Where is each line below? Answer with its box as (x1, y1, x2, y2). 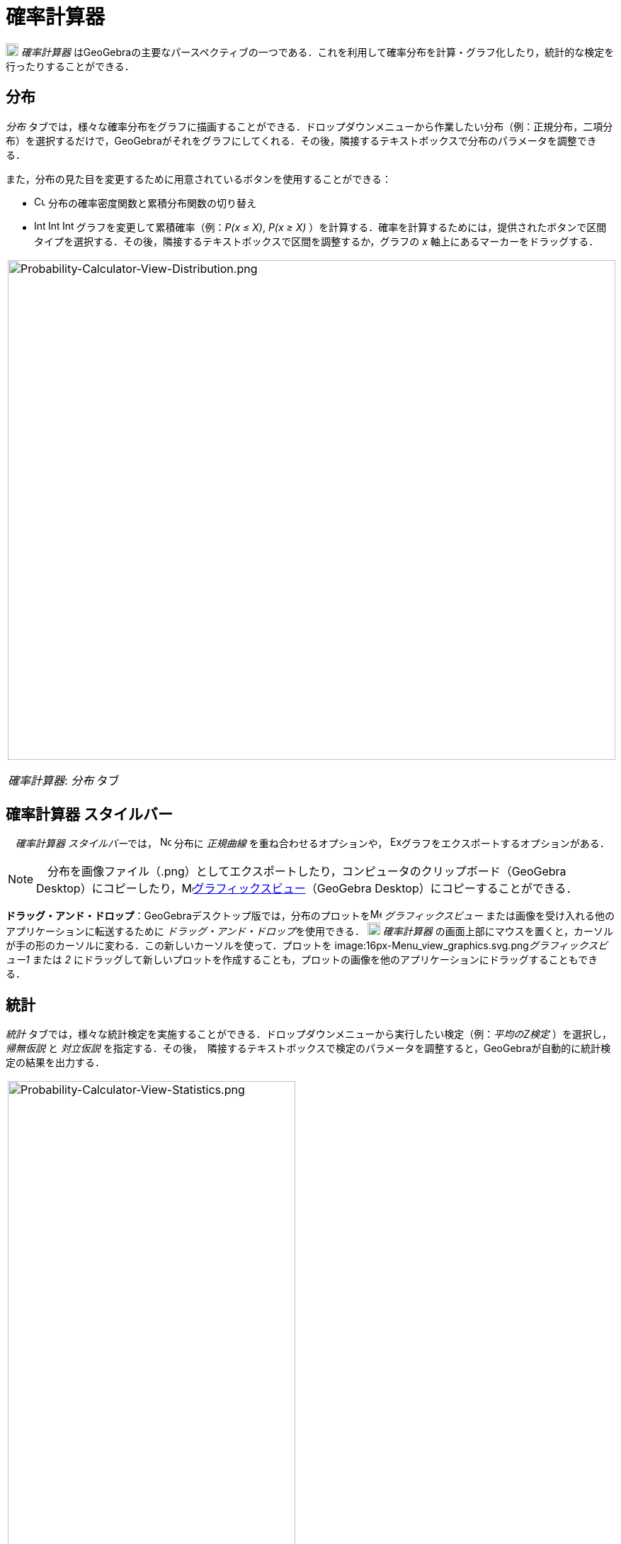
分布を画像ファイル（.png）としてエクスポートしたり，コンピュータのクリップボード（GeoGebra (47, 864, 566, 879)
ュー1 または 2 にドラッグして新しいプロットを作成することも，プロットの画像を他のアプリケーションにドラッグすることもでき (6, 953, 598, 966)
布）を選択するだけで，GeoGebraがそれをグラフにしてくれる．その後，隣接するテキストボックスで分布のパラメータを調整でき (6, 134, 597, 147)
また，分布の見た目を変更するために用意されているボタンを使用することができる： (6, 172, 392, 185)
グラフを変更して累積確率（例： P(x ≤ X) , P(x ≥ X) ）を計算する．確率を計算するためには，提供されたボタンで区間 (76, 220, 607, 233)
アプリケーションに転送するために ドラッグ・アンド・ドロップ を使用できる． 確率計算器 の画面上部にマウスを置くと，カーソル (6, 925, 614, 938)
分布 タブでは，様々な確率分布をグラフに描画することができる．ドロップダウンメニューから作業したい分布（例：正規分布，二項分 (6, 120, 613, 133)
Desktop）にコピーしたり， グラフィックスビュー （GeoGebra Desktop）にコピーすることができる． (36, 881, 578, 896)
